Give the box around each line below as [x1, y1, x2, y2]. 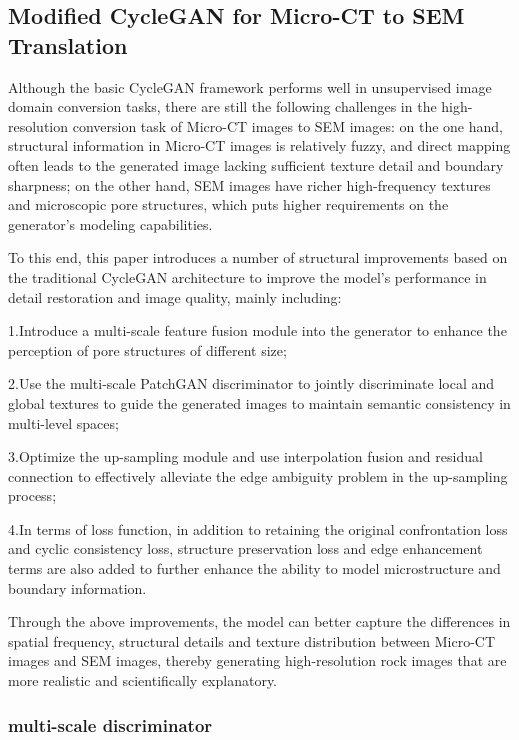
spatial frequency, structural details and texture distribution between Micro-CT [8, 630, 496, 651]
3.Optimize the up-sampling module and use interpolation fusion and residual [8, 446, 483, 467]
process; [8, 485, 57, 506]
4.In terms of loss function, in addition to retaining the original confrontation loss [8, 518, 508, 539]
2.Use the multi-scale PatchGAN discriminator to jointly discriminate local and [8, 373, 495, 394]
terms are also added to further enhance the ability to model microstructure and [8, 558, 501, 579]
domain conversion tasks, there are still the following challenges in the [8, 96, 437, 117]
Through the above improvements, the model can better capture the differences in [8, 611, 511, 632]
